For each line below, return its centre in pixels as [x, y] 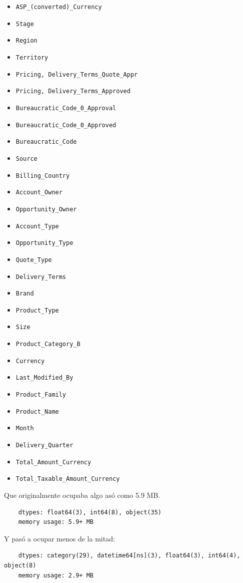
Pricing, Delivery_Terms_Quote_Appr [77, 74]
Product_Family [41, 395]
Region [26, 41]
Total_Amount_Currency [53, 462]
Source [26, 159]
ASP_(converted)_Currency [59, 7]
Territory [32, 57]
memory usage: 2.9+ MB [56, 575]
